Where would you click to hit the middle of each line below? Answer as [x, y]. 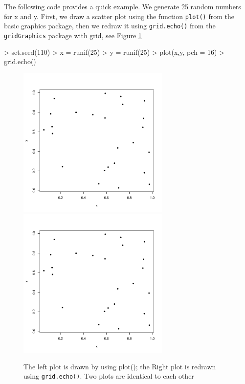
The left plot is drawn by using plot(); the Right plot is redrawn [120, 366]
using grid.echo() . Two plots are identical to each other [109, 376]
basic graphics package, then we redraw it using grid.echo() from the [110, 26]
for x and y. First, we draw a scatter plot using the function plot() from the [119, 16]
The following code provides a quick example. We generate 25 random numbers [122, 6]
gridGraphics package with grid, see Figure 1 [73, 35]
